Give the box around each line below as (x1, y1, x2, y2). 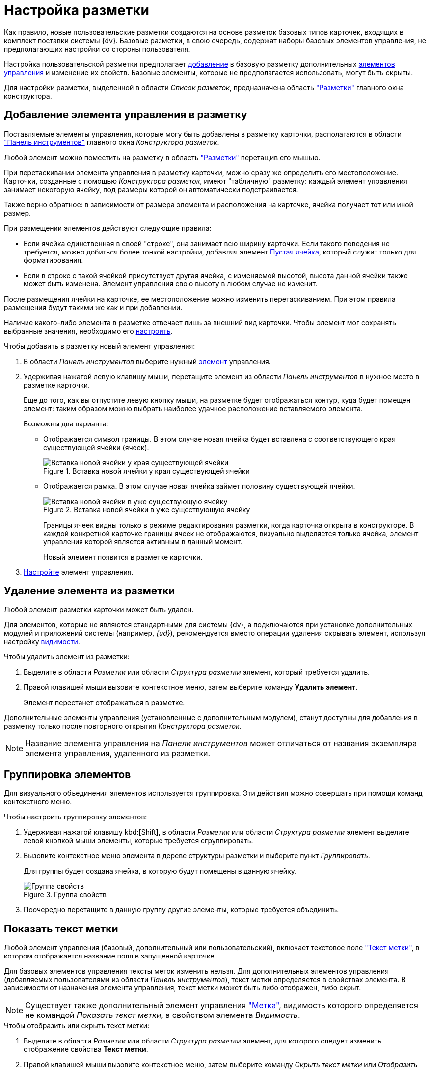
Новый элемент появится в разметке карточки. (43, 552, 203, 561)
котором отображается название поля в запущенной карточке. (4, 952, 216, 960)
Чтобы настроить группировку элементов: (4, 813, 147, 821)
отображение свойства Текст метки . (24, 1045, 148, 1054)
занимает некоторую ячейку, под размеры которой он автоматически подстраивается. (4, 185, 298, 194)
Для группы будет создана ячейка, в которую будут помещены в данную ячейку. (24, 867, 297, 875)
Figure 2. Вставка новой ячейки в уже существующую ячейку (43, 505, 250, 514)
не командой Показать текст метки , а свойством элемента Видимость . (25, 1010, 300, 1020)
